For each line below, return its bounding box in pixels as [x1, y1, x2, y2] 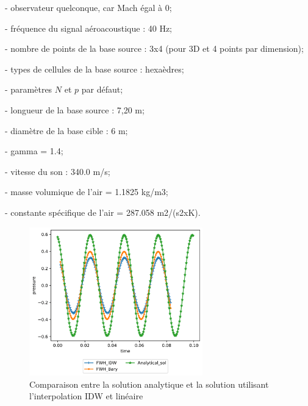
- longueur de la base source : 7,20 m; [5, 103, 145, 116]
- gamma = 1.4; [5, 144, 63, 157]
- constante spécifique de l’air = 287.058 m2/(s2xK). [5, 205, 201, 218]
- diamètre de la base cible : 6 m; [5, 124, 128, 137]
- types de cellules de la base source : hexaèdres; [5, 62, 184, 75]
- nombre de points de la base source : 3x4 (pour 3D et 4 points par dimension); [5, 42, 304, 55]
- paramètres [5, 83, 52, 96]
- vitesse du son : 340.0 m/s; [5, 165, 110, 177]
